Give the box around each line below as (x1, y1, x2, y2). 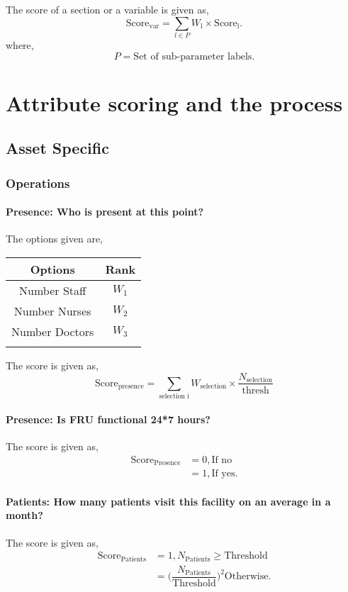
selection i (159, 393, 190, 401)
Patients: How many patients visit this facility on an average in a (6, 493, 331, 508)
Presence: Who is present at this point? (6, 204, 204, 219)
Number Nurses (13, 302, 91, 319)
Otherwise (224, 571, 269, 582)
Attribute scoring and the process (6, 88, 343, 117)
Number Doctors (11, 323, 94, 340)
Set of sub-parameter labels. (133, 51, 255, 62)
